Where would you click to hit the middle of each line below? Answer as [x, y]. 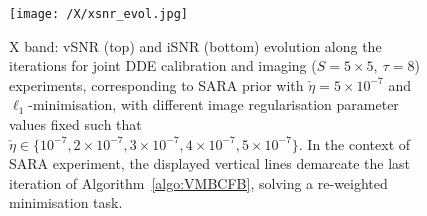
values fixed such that [75, 124]
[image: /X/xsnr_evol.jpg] [98, 14]
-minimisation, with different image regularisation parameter [213, 104]
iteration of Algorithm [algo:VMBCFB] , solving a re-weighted [198, 182]
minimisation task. [66, 202]
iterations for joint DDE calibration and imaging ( [163, 65]
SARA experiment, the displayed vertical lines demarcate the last [210, 163]
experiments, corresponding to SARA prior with [156, 84]
